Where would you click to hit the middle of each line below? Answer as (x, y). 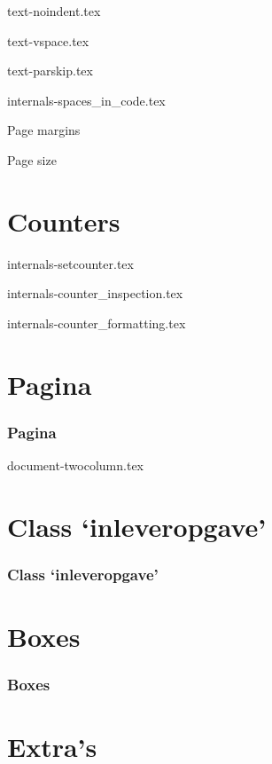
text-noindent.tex (54, 11)
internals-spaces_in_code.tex (86, 100)
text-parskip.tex (50, 71)
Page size (32, 159)
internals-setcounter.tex (70, 263)
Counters (64, 221)
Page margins (44, 130)
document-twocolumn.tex (75, 465)
